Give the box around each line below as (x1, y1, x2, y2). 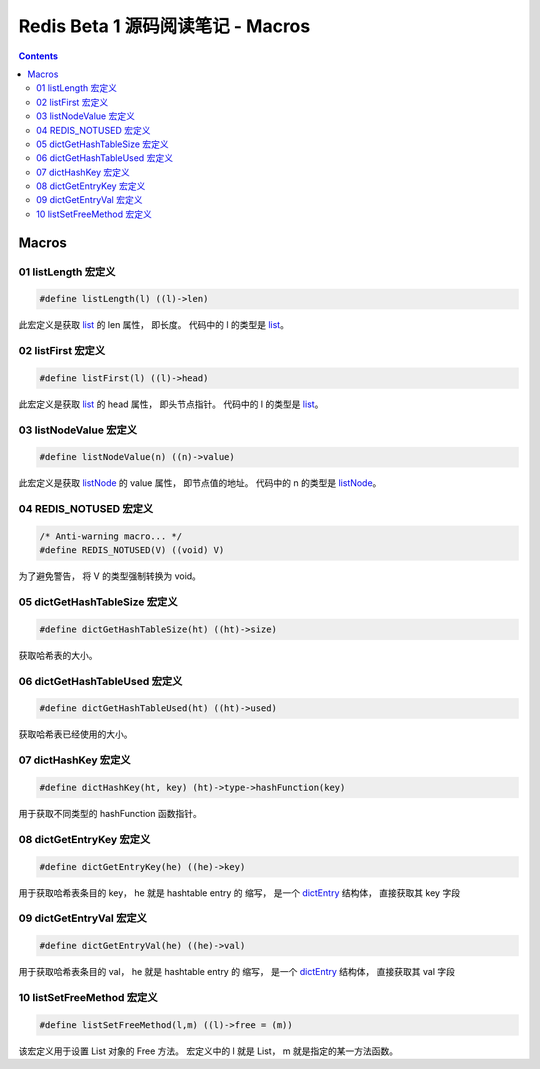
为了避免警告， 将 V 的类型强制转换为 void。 (18, 570, 202, 582)
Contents (18, 50, 59, 62)
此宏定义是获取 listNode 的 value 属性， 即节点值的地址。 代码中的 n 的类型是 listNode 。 (18, 477, 382, 489)
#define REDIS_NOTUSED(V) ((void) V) (39, 545, 225, 556)
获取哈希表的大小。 (18, 649, 98, 661)
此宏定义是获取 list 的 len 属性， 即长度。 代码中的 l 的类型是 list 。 (18, 319, 290, 331)
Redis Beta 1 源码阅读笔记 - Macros (18, 15, 311, 37)
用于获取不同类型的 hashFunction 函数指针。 (18, 807, 202, 819)
